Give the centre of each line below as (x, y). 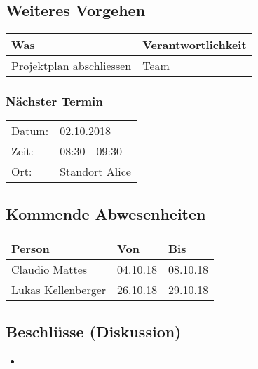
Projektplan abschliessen (72, 66)
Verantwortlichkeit (195, 45)
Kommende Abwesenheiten (106, 213)
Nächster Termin (54, 101)
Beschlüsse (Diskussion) (94, 332)
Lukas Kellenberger (59, 289)
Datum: (30, 131)
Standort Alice (95, 172)
